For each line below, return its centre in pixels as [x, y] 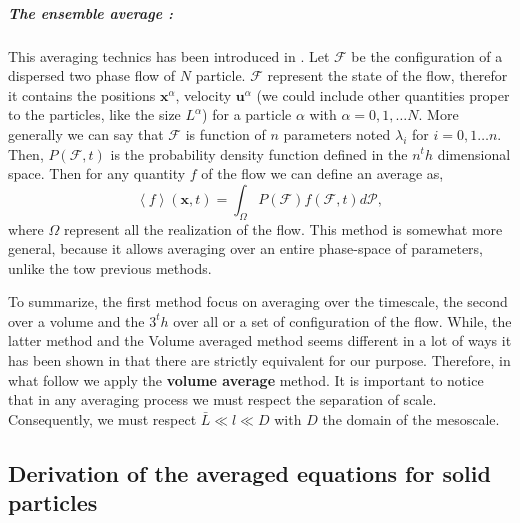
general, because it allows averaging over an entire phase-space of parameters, [246, 248]
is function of [225, 133]
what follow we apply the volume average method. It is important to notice [246, 379]
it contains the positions [82, 94]
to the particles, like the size [94, 114]
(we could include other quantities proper [383, 94]
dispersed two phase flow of [92, 75]
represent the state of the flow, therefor [387, 75]
